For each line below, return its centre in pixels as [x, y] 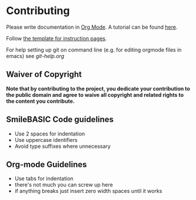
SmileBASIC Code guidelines [60, 119]
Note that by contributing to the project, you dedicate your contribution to [98, 89]
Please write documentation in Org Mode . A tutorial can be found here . [92, 27]
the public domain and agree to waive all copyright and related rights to [95, 94]
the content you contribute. [41, 101]
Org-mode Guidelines [46, 165]
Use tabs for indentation [44, 179]
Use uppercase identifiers [46, 140]
